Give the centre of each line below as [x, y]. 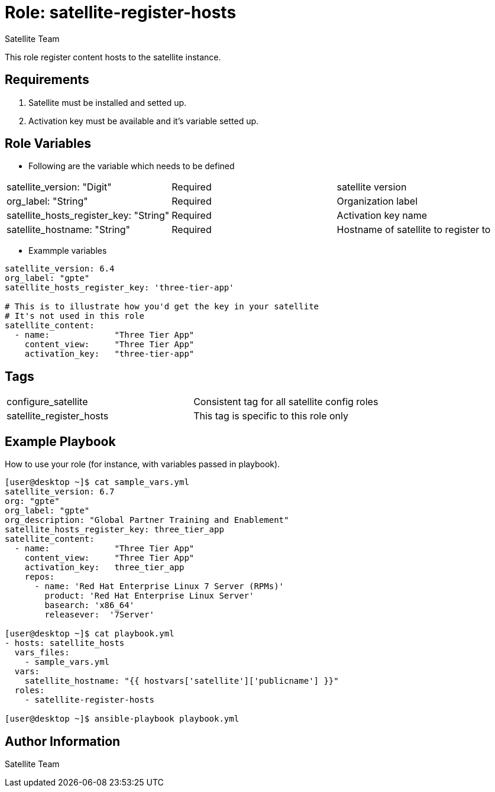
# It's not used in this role [75, 316]
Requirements [47, 80]
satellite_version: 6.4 [60, 269]
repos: [40, 577]
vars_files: [42, 653]
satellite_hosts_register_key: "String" [88, 216]
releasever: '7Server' [99, 615]
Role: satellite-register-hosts [121, 12]
